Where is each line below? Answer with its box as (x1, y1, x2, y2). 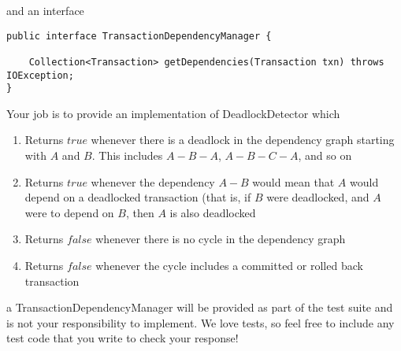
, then (125, 204, 154, 220)
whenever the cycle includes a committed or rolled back (95, 257, 363, 274)
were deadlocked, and (266, 189, 369, 205)
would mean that (252, 173, 335, 190)
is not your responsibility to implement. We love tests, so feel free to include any (6, 314, 395, 331)
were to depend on (24, 204, 114, 220)
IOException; (6, 69, 74, 81)
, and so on (298, 147, 352, 164)
